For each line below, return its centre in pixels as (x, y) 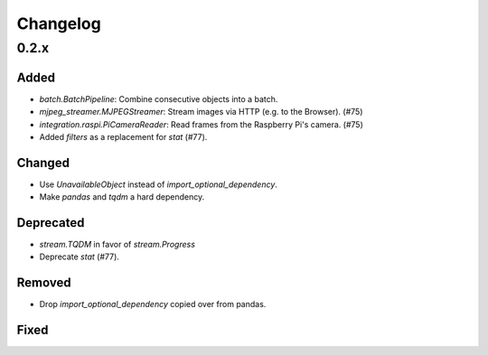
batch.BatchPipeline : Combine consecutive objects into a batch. (159, 98)
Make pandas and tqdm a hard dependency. (122, 197)
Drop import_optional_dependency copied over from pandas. (153, 304)
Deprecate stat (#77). (79, 257)
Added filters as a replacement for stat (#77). (123, 136)
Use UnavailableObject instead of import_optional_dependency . (158, 184)
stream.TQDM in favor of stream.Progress (117, 245)
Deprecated (51, 223)
